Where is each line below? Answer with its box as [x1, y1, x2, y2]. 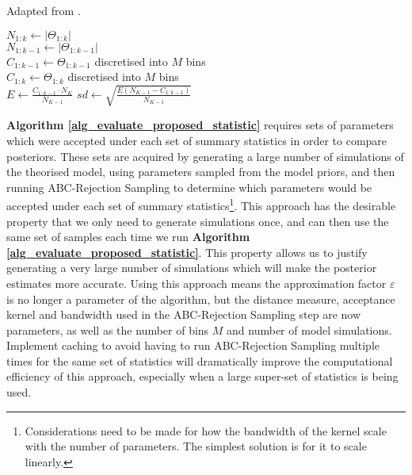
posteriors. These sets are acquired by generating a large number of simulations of [6, 147, 404, 164]
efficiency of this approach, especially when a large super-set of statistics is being [6, 368, 399, 385]
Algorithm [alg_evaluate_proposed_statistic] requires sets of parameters [6, 117, 394, 133]
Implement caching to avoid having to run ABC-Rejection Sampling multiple [6, 337, 380, 354]
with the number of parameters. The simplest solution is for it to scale [25, 438, 367, 454]
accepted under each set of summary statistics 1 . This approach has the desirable [6, 195, 396, 213]
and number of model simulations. [227, 321, 392, 338]
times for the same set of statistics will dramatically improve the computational [6, 352, 393, 369]
